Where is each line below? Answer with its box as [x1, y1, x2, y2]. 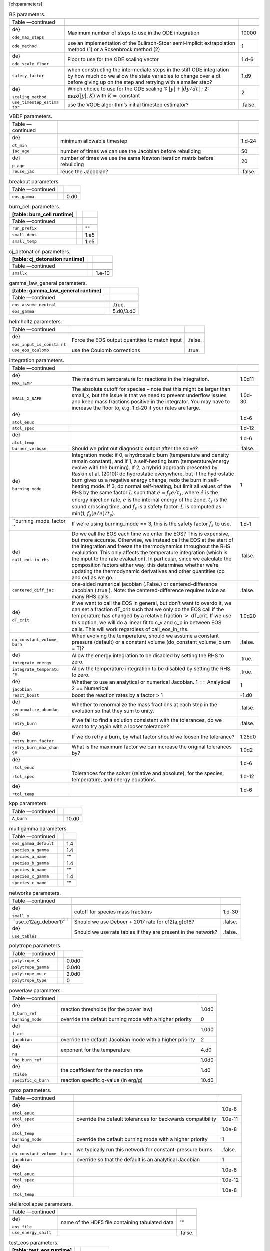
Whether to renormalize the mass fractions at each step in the [71, 701, 217, 708]
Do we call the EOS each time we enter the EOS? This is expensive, [71, 530, 230, 537]
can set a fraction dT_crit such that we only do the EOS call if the [71, 606, 224, 613]
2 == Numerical [71, 685, 109, 692]
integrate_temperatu [12, 667, 59, 672]
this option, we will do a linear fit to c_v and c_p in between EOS [71, 619, 222, 627]
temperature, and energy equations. [71, 776, 157, 783]
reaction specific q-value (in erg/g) [60, 1077, 143, 1083]
